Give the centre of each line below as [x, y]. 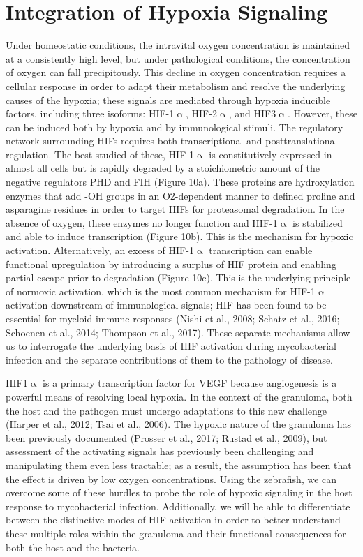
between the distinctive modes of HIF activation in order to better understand [173, 520]
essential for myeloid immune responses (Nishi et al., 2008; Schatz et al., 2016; [173, 318]
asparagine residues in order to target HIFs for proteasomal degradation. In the [175, 209]
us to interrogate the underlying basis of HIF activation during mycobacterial [171, 346]
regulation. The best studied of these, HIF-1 [100, 154]
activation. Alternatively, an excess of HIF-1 [100, 250]
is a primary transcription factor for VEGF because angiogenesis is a [190, 383]
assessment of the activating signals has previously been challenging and [160, 451]
